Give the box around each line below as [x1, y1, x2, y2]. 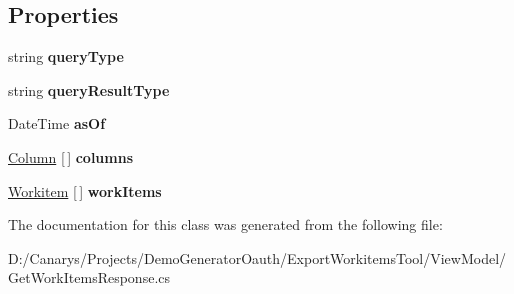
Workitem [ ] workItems [8, 180, 162, 201]
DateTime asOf [8, 113, 106, 134]
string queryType [8, 46, 124, 67]
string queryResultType [8, 79, 170, 100]
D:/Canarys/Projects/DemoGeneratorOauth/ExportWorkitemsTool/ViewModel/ [8, 247, 507, 268]
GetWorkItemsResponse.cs [8, 267, 171, 288]
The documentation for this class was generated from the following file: [8, 214, 443, 235]
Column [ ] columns [8, 146, 134, 167]
